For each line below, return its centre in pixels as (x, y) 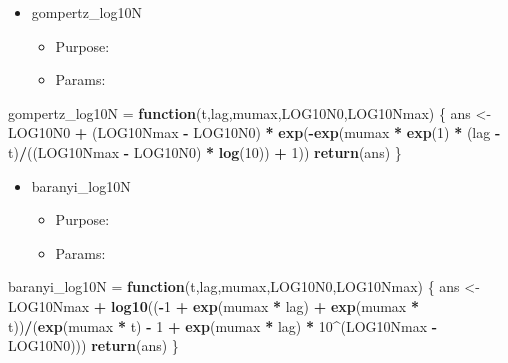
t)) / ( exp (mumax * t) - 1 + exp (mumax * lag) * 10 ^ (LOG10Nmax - (223, 325)
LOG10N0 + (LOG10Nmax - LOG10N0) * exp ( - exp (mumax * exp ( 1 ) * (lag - (254, 132)
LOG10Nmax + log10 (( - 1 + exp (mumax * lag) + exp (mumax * (213, 305)
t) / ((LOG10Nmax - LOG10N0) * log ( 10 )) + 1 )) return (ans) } (205, 151)
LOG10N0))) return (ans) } (93, 345)
